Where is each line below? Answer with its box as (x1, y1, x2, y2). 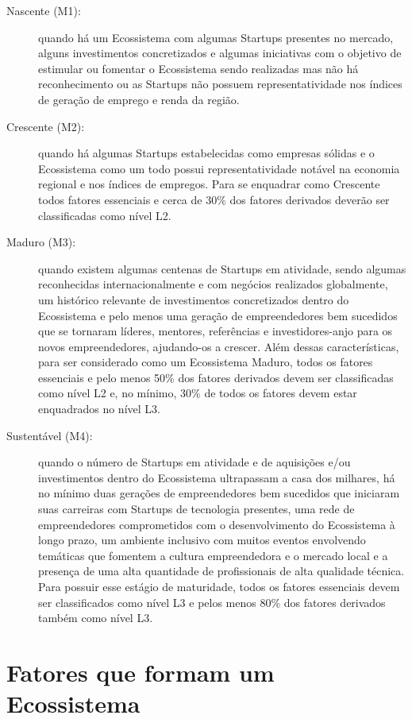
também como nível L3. (38, 609, 153, 626)
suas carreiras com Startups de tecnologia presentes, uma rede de (38, 501, 355, 517)
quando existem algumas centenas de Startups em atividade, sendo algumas (38, 260, 406, 276)
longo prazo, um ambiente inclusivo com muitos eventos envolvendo (38, 532, 366, 548)
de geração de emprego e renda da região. (38, 91, 240, 107)
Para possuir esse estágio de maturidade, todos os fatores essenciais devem (38, 578, 400, 594)
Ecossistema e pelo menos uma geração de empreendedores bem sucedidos (38, 307, 398, 323)
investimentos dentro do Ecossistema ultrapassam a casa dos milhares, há (38, 469, 395, 485)
